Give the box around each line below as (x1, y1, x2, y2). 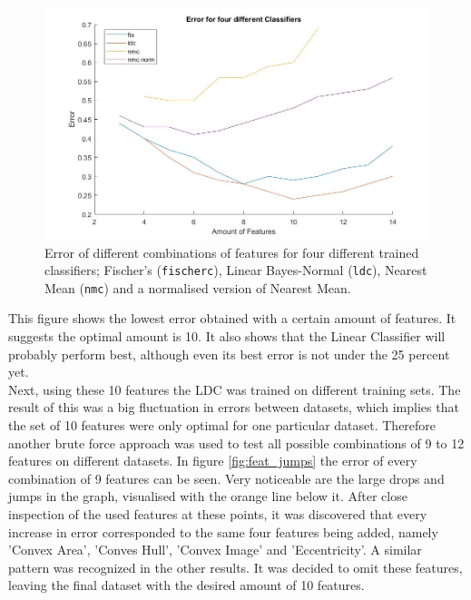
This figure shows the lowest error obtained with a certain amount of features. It (8, 309, 456, 328)
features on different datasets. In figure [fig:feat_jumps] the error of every (8, 451, 417, 470)
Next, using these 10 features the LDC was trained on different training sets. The (8, 379, 461, 398)
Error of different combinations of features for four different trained (44, 242, 419, 261)
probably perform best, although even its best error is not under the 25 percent (8, 344, 450, 363)
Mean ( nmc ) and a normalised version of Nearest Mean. (44, 278, 351, 297)
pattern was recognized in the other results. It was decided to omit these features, (8, 557, 463, 576)
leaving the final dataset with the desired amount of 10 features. (8, 575, 365, 595)
